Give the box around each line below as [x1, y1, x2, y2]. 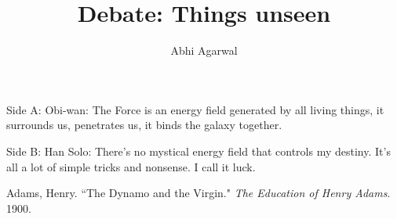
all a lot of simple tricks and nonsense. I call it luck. [6, 158, 256, 174]
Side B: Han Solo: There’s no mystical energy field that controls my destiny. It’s [6, 142, 391, 159]
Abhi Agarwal [170, 42, 238, 59]
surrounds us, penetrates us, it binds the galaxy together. [6, 117, 282, 133]
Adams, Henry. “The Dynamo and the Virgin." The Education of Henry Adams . [6, 185, 391, 201]
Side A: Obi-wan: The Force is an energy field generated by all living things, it [6, 101, 384, 117]
